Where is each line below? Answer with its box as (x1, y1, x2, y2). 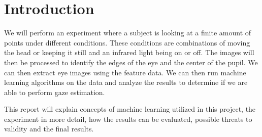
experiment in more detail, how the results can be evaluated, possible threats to (4, 113, 252, 124)
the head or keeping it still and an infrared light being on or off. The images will (4, 47, 254, 58)
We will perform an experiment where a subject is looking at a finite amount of (4, 27, 251, 38)
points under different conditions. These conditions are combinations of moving (4, 37, 250, 48)
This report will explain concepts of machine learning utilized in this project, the (4, 104, 256, 114)
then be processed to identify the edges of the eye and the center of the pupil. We (4, 57, 258, 67)
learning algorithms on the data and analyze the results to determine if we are (4, 77, 248, 87)
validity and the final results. (4, 123, 94, 134)
